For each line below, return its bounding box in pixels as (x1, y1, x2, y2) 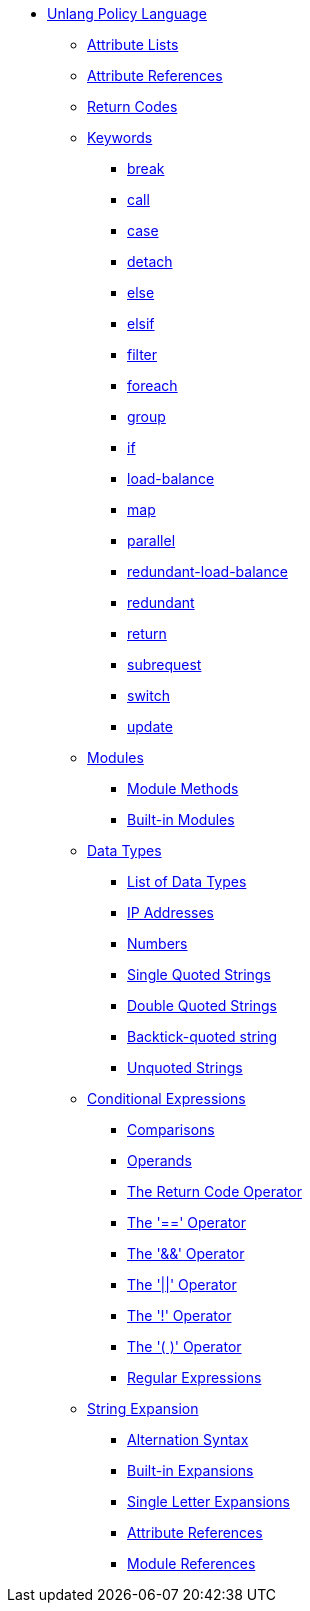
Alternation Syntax (127, 1431, 249, 1448)
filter (127, 346, 158, 363)
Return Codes (87, 98, 178, 115)
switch (127, 687, 170, 704)
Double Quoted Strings (127, 997, 277, 1014)
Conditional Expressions (87, 1090, 246, 1107)
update (127, 718, 173, 735)
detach (127, 253, 173, 270)
